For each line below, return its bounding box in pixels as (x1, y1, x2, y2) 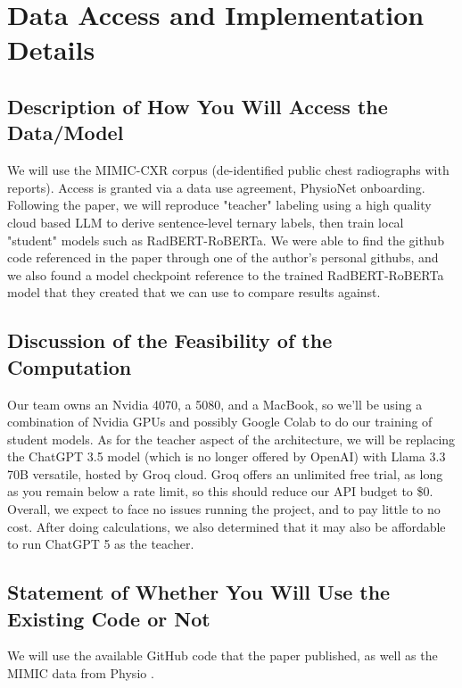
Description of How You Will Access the (7, 92, 388, 120)
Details (7, 31, 95, 68)
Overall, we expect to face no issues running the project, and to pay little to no (7, 500, 441, 518)
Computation (7, 352, 132, 380)
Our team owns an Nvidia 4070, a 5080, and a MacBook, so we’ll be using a (7, 394, 423, 413)
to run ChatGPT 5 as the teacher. (7, 535, 194, 553)
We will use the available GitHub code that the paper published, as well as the (7, 646, 438, 665)
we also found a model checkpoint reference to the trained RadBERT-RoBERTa (7, 265, 444, 284)
